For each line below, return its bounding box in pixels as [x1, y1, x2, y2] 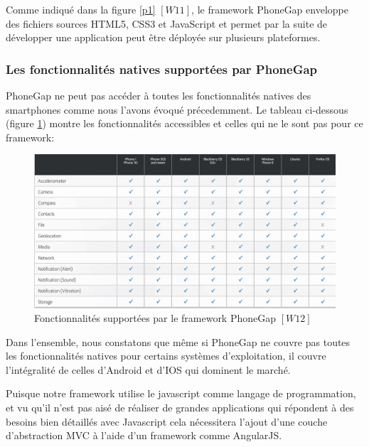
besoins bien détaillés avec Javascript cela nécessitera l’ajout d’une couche [6, 414, 328, 429]
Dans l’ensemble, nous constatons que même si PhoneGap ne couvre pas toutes [6, 334, 351, 349]
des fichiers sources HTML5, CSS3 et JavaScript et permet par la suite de [6, 16, 328, 31]
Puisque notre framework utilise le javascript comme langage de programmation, [6, 386, 356, 401]
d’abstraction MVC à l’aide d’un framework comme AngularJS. [6, 428, 282, 443]
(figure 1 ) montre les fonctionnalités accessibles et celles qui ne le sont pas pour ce [6, 116, 363, 131]
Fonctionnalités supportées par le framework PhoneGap [34, 311, 277, 325]
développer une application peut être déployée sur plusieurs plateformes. [6, 30, 321, 45]
